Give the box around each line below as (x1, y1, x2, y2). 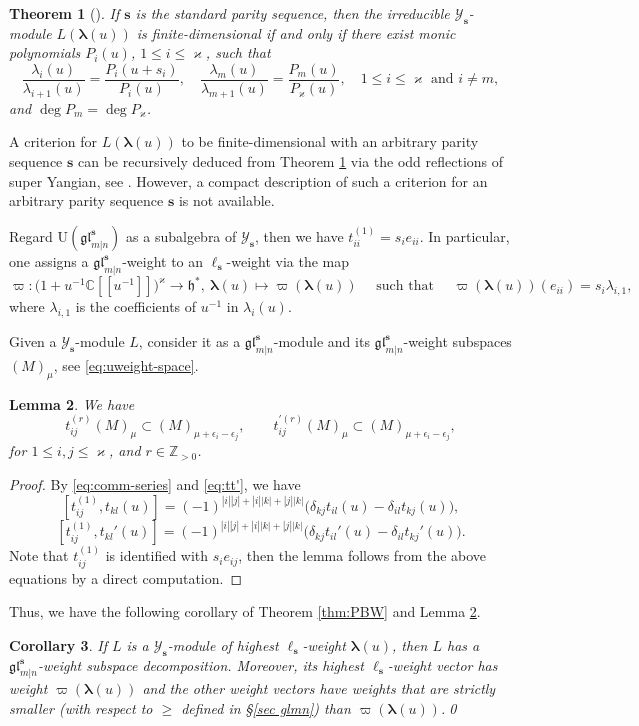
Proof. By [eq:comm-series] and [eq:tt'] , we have (9, 474, 301, 494)
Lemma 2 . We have (9, 393, 135, 414)
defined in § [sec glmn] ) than (181, 698, 351, 719)
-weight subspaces (403, 330, 512, 351)
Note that (9, 545, 69, 566)
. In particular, (419, 225, 510, 246)
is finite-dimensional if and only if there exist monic (136, 22, 456, 43)
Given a (9, 330, 57, 351)
